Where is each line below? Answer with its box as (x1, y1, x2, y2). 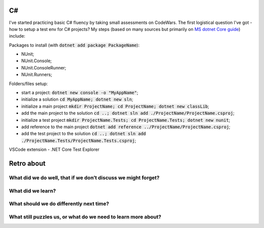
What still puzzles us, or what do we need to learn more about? (9, 213, 161, 220)
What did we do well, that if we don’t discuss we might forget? (9, 174, 160, 181)
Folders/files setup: (9, 81, 48, 87)
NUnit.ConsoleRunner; (21, 65, 66, 70)
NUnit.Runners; (21, 71, 52, 78)
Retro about (9, 159, 46, 167)
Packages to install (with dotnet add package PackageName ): (9, 42, 140, 48)
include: (9, 33, 25, 39)
